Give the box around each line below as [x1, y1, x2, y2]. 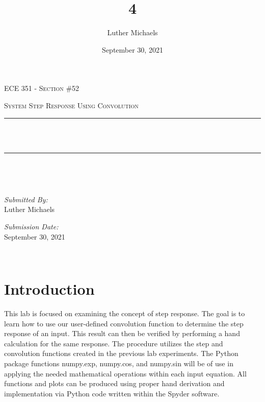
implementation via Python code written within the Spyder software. [4, 388, 220, 398]
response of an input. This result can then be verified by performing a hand [4, 328, 240, 339]
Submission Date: [4, 221, 59, 232]
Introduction [4, 278, 95, 299]
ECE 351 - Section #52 [4, 83, 79, 93]
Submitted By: [4, 194, 48, 204]
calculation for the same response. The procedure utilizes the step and [4, 338, 223, 348]
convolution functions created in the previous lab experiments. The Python [4, 348, 238, 359]
